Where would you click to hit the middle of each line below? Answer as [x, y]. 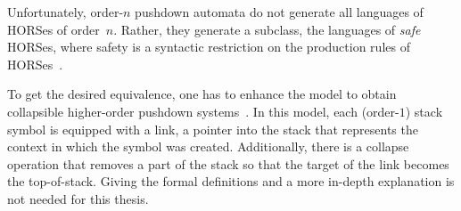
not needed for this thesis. [78, 198]
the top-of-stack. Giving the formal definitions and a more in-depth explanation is [231, 181]
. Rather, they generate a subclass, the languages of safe [267, 29]
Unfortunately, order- [66, 12]
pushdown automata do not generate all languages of [279, 12]
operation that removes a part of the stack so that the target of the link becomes [228, 163]
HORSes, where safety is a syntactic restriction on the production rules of [209, 47]
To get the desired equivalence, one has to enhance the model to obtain [202, 94]
